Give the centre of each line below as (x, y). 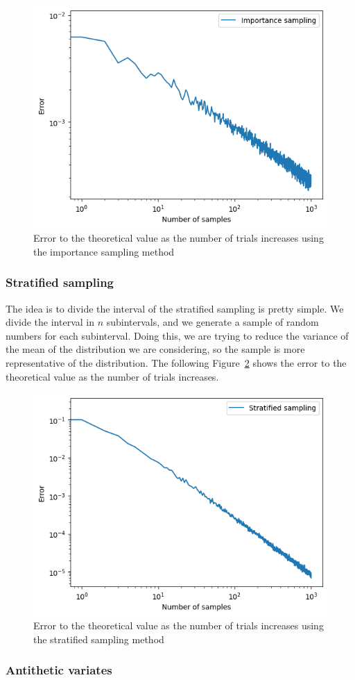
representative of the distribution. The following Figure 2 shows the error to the (176, 362)
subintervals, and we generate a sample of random (213, 322)
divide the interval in (50, 322)
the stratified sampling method (99, 639)
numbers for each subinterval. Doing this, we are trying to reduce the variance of (177, 335)
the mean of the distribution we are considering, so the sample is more (155, 349)
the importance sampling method (104, 251)
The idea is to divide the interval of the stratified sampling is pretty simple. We (175, 308)
